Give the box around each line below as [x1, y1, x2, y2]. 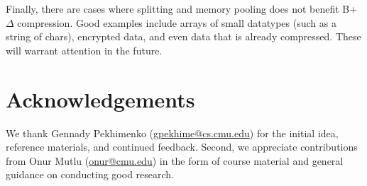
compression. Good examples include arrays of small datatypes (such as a [17, 15, 336, 30]
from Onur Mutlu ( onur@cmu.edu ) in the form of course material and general [6, 153, 344, 168]
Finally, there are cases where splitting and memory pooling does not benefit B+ [6, 1, 358, 16]
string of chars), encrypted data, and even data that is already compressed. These [6, 29, 361, 44]
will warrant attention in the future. [6, 42, 163, 57]
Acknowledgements [6, 84, 195, 113]
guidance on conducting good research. [6, 167, 175, 182]
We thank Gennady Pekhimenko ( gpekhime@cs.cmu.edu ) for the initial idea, [6, 125, 339, 140]
